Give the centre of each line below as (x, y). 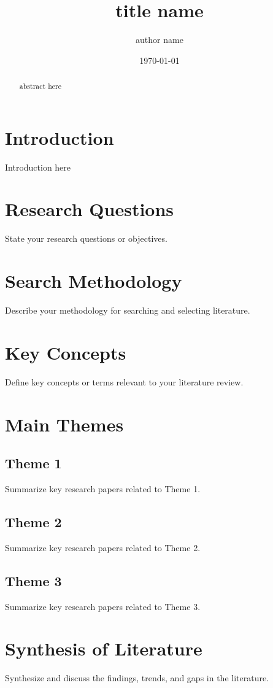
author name (160, 40)
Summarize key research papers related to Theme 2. (103, 547)
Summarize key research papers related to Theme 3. (103, 606)
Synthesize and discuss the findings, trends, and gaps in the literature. (137, 678)
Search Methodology (94, 281)
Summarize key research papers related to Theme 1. (103, 489)
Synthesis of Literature (104, 648)
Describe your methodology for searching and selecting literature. (128, 310)
